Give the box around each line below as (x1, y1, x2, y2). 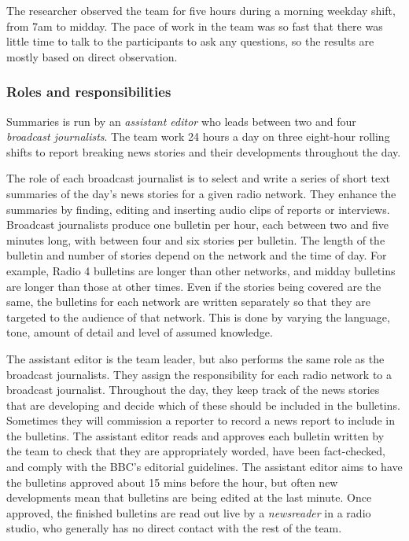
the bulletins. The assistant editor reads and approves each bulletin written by (6, 427, 385, 443)
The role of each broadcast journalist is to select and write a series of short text (6, 170, 390, 186)
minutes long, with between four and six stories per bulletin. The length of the (6, 231, 385, 248)
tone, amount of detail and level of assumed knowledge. (6, 324, 273, 340)
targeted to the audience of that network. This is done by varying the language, (6, 308, 390, 325)
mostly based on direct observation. (6, 48, 178, 64)
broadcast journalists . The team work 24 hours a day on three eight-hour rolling (6, 128, 390, 145)
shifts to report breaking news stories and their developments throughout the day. (6, 143, 401, 160)
